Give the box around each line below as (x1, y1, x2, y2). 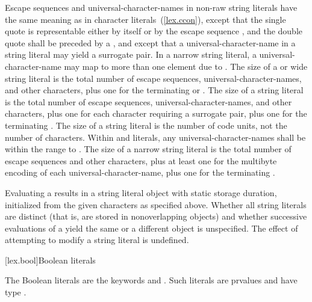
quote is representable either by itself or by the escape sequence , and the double (5, 25, 303, 37)
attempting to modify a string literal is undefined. (5, 233, 189, 246)
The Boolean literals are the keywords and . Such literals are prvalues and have (5, 274, 298, 286)
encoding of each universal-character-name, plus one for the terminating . (5, 166, 275, 179)
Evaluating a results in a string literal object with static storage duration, (5, 186, 277, 199)
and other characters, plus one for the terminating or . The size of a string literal (5, 84, 304, 96)
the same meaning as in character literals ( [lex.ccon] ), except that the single (5, 13, 286, 25)
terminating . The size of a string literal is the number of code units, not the (5, 119, 287, 131)
